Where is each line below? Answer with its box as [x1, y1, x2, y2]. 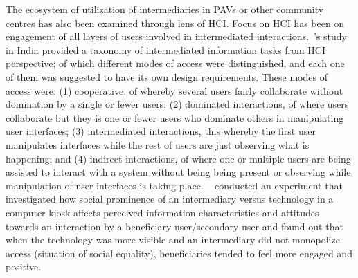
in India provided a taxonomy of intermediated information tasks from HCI [6, 42, 325, 57]
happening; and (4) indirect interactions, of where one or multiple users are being [6, 151, 351, 165]
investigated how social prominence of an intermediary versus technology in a [6, 192, 334, 206]
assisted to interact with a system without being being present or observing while [6, 165, 351, 179]
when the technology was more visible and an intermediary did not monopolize [6, 232, 340, 247]
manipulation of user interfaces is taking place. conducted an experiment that [6, 178, 343, 192]
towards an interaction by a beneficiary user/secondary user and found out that [6, 219, 343, 233]
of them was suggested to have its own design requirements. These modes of [6, 69, 328, 84]
